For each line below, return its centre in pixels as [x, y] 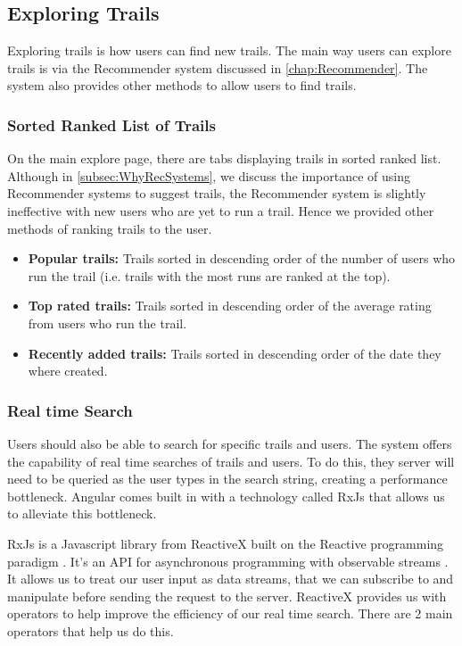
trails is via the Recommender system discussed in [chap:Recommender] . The [218, 67]
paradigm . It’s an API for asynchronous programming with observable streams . [228, 561]
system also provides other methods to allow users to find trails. [182, 85]
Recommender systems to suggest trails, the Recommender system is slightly [217, 193]
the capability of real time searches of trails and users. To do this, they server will [231, 461]
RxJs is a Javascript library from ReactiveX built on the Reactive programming [226, 543]
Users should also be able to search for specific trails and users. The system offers [230, 443]
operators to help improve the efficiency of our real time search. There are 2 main [230, 613]
